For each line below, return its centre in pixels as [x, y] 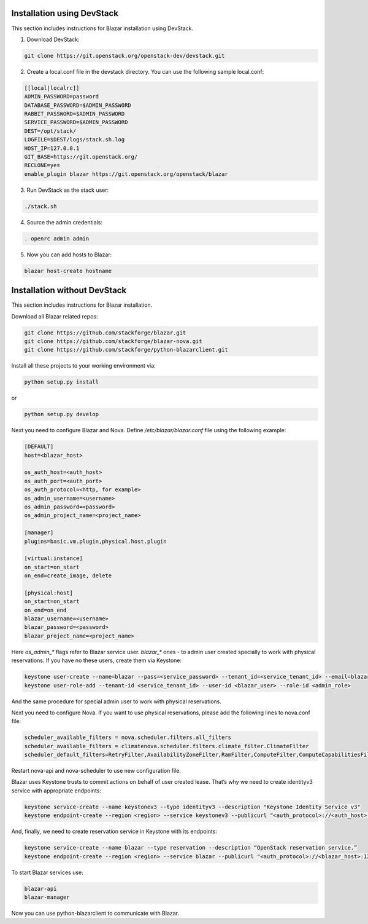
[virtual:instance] [53, 559]
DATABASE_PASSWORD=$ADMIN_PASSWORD [78, 105]
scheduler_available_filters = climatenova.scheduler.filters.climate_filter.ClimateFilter [167, 746]
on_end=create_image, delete [68, 576]
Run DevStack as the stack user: [68, 190]
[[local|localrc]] [52, 88]
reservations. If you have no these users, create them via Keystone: [97, 660]
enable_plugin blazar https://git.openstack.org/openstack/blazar [126, 174]
